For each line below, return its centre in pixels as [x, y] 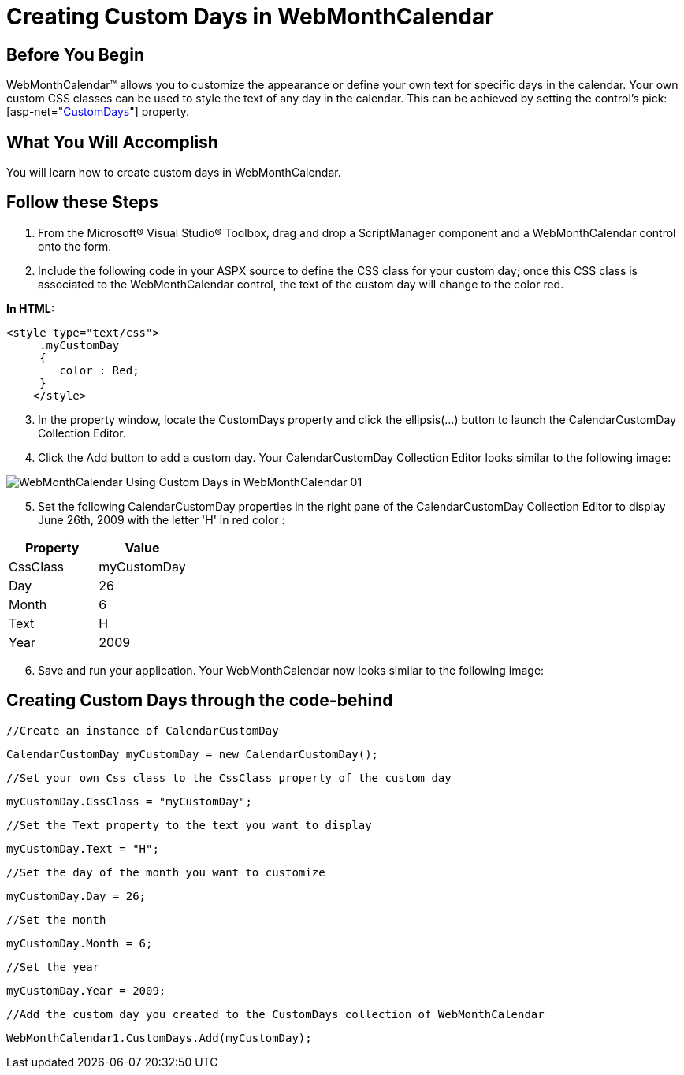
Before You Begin [76, 54]
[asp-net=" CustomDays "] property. [98, 112]
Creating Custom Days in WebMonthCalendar [250, 17]
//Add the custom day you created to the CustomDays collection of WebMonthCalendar [275, 1014]
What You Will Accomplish [112, 142]
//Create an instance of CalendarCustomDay [143, 730]
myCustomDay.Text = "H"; [83, 848]
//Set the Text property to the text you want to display [189, 825]
